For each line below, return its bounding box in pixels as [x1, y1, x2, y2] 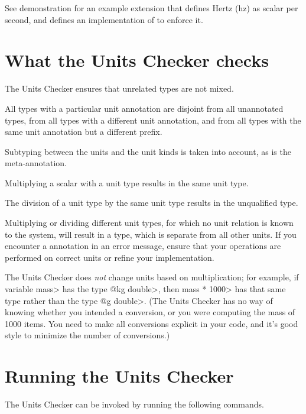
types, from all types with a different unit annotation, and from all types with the [5, 114, 301, 126]
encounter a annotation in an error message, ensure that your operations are [5, 240, 281, 252]
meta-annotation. [5, 157, 67, 169]
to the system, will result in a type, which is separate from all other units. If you [5, 228, 297, 240]
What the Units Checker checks [5, 48, 269, 72]
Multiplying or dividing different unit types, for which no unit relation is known [5, 216, 294, 229]
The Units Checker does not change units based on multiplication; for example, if [5, 271, 299, 283]
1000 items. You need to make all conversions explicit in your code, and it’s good [5, 317, 298, 329]
